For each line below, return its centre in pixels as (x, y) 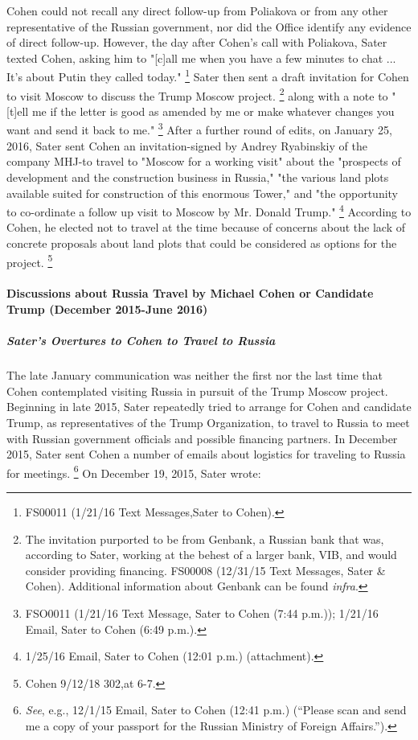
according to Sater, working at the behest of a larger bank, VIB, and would (211, 555)
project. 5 (30, 261)
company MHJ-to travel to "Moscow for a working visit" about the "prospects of (204, 161)
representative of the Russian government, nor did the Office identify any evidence (209, 26)
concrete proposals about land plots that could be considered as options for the (202, 243)
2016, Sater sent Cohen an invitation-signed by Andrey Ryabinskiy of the (187, 145)
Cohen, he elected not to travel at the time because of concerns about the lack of (206, 227)
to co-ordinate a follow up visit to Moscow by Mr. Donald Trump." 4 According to (209, 210)
